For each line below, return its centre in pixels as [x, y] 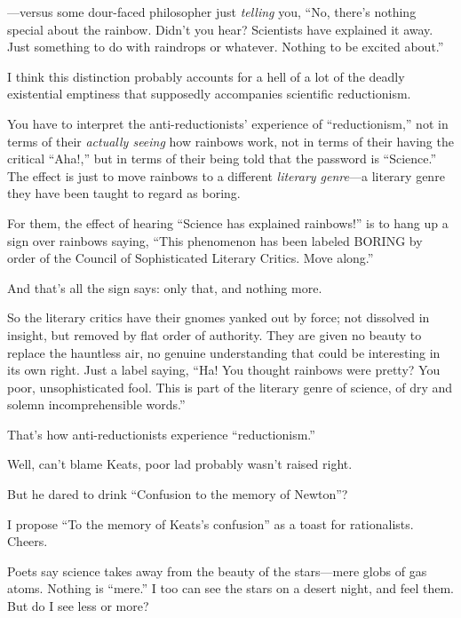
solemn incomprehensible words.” [96, 404]
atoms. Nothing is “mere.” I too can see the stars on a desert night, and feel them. [230, 588]
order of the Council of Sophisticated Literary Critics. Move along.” [191, 258]
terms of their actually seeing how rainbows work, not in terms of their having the [230, 141]
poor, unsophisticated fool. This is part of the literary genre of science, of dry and [230, 387]
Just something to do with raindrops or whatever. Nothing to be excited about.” [226, 47]
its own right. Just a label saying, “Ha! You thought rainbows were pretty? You [224, 370]
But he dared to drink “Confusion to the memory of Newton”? [178, 494]
